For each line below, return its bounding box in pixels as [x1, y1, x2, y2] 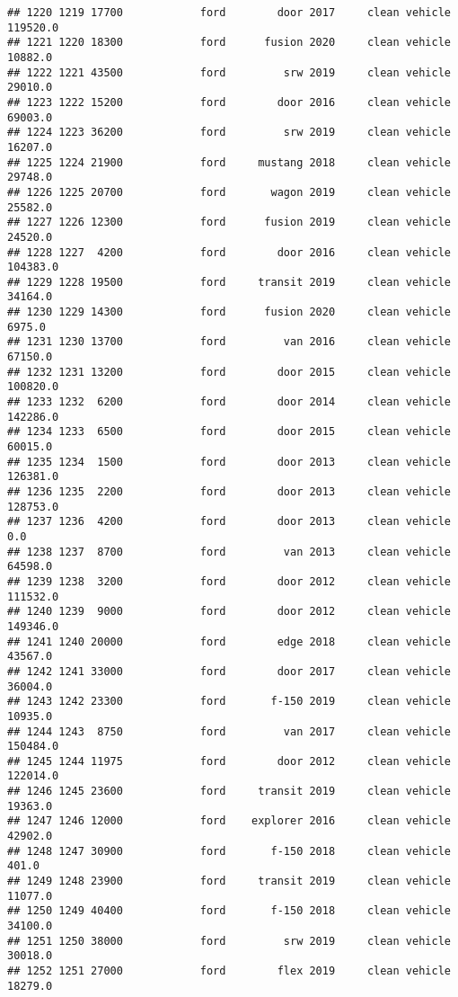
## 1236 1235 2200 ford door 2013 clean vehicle [7, 485, 451, 498]
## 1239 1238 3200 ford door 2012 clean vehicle [7, 574, 451, 588]
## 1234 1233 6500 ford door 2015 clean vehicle [7, 425, 451, 439]
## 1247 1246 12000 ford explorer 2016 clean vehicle [7, 815, 451, 828]
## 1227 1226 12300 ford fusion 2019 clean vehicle [7, 216, 451, 229]
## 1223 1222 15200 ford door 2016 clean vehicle [7, 95, 451, 109]
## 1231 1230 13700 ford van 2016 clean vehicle [7, 335, 451, 349]
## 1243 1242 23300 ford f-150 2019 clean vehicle [7, 695, 451, 708]
